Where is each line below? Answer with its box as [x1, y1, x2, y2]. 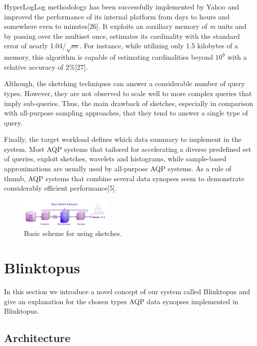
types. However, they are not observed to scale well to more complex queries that [4, 88, 252, 98]
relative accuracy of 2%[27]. [4, 61, 88, 72]
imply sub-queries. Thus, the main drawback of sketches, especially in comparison [4, 98, 253, 108]
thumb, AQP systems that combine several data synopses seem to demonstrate [4, 173, 245, 183]
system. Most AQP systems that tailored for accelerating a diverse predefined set [4, 143, 252, 154]
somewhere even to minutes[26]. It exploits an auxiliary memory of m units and [4, 21, 247, 31]
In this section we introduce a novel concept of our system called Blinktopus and [4, 286, 251, 297]
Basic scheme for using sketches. [24, 228, 122, 238]
